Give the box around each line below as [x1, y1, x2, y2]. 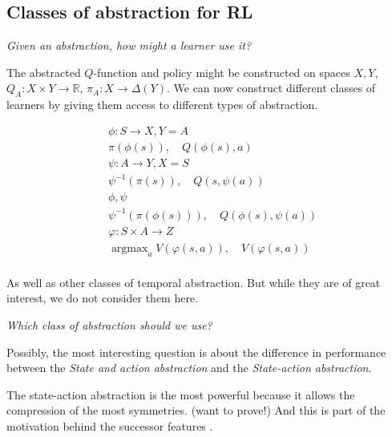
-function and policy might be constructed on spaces [93, 63, 350, 80]
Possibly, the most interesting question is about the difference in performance [6, 343, 386, 360]
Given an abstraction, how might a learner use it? [6, 37, 252, 54]
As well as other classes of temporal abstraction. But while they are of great [6, 273, 381, 290]
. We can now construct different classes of [166, 79, 376, 96]
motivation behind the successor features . [6, 418, 213, 435]
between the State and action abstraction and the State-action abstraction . [6, 359, 372, 376]
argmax [111, 243, 148, 255]
